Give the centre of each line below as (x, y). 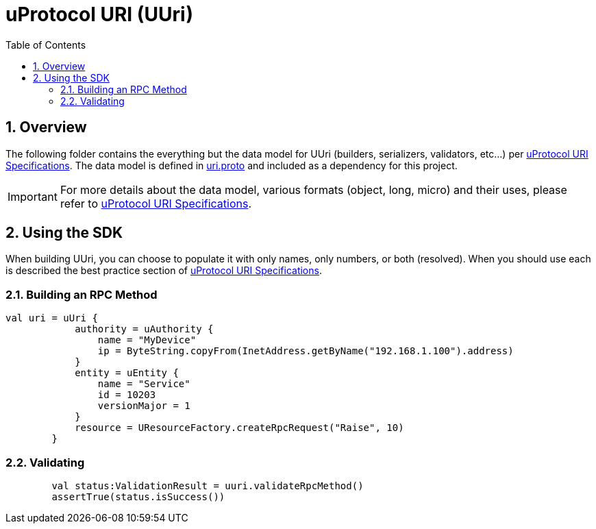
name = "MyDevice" (147, 340)
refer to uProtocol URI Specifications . (156, 203)
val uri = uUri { (52, 318)
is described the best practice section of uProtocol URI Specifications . (164, 271)
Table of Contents (46, 45)
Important (33, 196)
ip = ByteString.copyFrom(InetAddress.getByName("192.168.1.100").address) (306, 351)
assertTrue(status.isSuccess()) (138, 496)
